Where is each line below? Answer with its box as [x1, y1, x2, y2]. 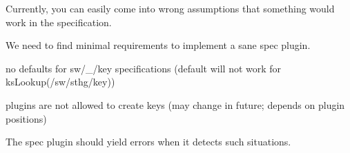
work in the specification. [6, 14, 112, 29]
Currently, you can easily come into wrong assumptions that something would [6, 1, 335, 15]
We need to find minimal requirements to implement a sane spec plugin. [6, 38, 311, 52]
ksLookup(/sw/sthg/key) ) [6, 74, 115, 89]
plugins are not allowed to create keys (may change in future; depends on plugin [6, 97, 345, 112]
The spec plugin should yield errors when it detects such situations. [6, 134, 291, 149]
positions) [6, 111, 47, 125]
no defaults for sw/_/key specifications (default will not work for [6, 61, 282, 75]
